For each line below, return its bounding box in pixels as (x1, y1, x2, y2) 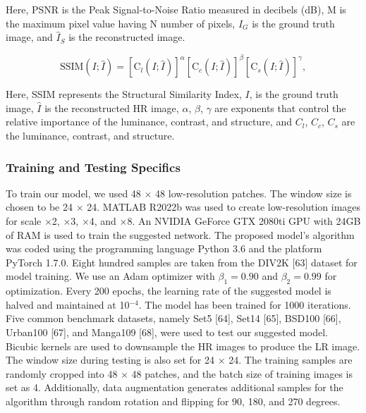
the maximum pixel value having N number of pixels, (6, 16, 236, 30)
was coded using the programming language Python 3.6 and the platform (6, 241, 322, 256)
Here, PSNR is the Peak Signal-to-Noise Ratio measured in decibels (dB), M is (6, 2, 346, 16)
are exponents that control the (214, 100, 346, 115)
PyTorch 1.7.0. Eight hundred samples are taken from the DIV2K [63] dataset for (6, 254, 358, 269)
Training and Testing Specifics (6, 158, 181, 175)
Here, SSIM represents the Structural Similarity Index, (6, 87, 242, 101)
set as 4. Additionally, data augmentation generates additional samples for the (6, 380, 343, 395)
